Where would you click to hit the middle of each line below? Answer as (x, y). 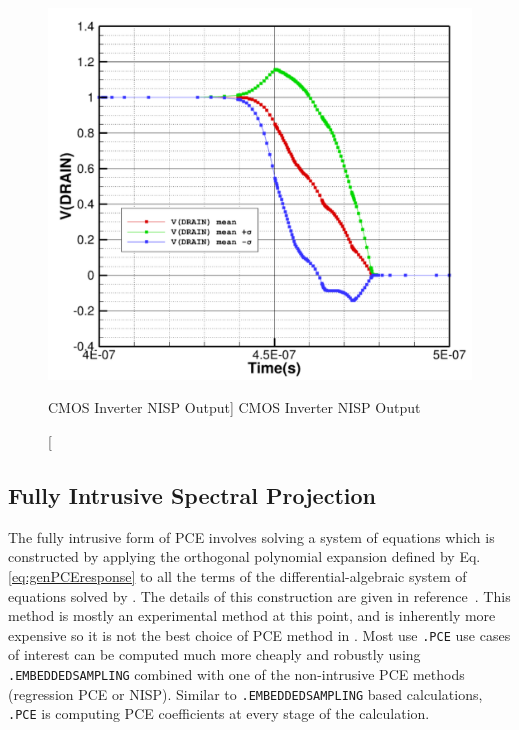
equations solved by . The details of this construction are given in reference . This (259, 595)
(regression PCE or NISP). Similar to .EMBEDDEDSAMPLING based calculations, (245, 693)
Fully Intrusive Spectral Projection (192, 495)
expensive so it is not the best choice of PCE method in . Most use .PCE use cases (259, 634)
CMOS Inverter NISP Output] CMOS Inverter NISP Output (234, 407)
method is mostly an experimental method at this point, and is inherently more (252, 615)
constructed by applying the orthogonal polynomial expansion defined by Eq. (244, 556)
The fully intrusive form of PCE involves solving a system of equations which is (251, 536)
